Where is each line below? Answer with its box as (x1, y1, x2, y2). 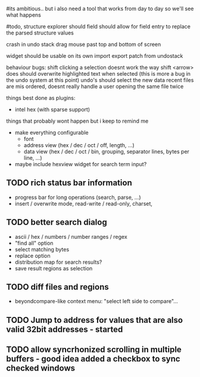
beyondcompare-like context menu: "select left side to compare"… (14, 298, 179, 305)
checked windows (6, 363, 76, 373)
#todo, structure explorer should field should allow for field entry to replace (6, 23, 190, 30)
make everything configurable (14, 129, 89, 136)
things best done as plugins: (6, 95, 76, 101)
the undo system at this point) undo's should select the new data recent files (6, 77, 194, 83)
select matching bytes (14, 245, 70, 253)
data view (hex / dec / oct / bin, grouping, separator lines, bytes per (23, 148, 189, 155)
